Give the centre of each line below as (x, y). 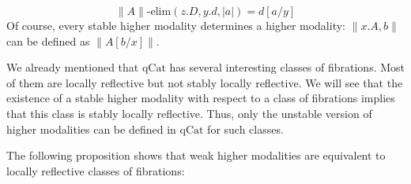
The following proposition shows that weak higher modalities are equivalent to (196, 155)
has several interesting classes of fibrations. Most (287, 67)
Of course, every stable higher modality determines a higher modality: (176, 25)
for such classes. (245, 129)
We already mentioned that (73, 67)
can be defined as (48, 40)
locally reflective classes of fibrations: (96, 170)
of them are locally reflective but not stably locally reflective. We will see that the (205, 82)
